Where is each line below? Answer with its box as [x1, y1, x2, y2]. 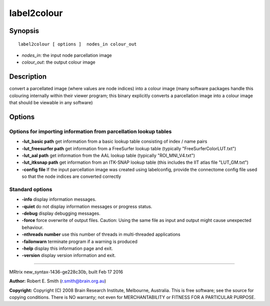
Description [9, 73, 47, 81]
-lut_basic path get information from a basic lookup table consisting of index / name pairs [21, 138, 207, 145]
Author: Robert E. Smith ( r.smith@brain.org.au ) [9, 278, 106, 284]
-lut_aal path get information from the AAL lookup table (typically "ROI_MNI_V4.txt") [21, 152, 195, 158]
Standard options [9, 186, 52, 193]
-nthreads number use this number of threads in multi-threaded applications [21, 231, 180, 237]
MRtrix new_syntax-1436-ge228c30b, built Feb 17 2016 [9, 268, 123, 275]
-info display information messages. [21, 196, 96, 202]
